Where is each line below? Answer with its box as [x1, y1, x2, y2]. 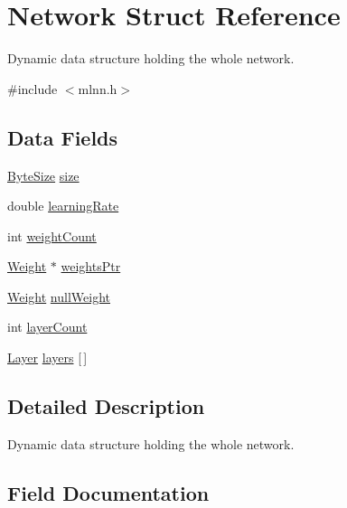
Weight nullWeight [7, 287, 110, 306]
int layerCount [7, 317, 88, 336]
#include [7, 79, 58, 98]
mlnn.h [78, 79, 117, 98]
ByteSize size [7, 165, 80, 184]
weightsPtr [61, 257, 121, 276]
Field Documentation [7, 478, 210, 506]
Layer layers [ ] [7, 348, 88, 367]
